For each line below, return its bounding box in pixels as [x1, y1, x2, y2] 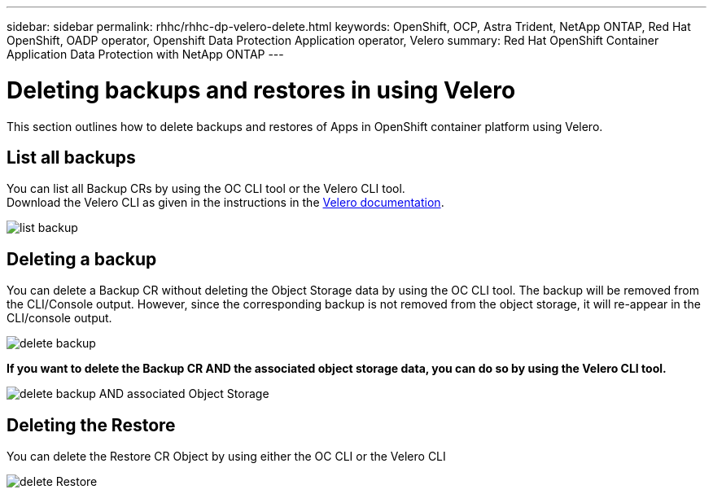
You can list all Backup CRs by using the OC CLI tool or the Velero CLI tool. [7, 181, 405, 196]
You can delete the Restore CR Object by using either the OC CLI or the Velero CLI [7, 449, 446, 464]
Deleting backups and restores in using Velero [7, 76, 516, 104]
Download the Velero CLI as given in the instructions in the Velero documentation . [7, 195, 444, 210]
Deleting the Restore [7, 414, 176, 435]
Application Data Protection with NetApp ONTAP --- [7, 47, 284, 61]
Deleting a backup [7, 248, 157, 269]
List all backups [7, 146, 136, 168]
